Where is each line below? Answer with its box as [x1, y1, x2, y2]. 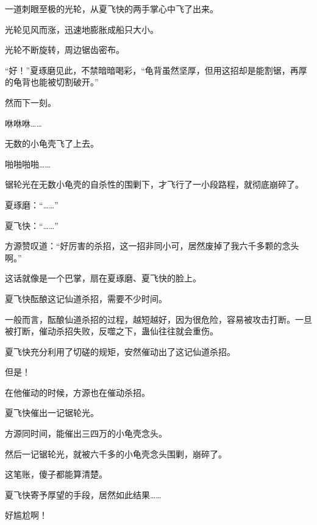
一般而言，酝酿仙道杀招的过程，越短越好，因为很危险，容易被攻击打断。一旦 [5, 312, 312, 325]
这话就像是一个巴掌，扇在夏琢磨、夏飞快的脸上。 [5, 272, 201, 284]
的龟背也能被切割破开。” [5, 76, 99, 88]
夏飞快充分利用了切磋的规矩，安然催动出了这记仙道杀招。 [5, 345, 235, 358]
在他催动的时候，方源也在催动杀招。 [5, 386, 150, 398]
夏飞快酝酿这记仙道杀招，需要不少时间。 [5, 292, 167, 305]
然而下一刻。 [5, 96, 56, 108]
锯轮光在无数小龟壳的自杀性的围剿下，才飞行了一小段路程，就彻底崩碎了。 [5, 178, 304, 191]
